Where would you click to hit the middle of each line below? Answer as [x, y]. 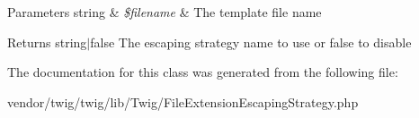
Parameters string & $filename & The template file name [165, 12]
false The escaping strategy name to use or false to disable [251, 42]
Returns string [47, 42]
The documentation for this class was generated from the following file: [203, 72]
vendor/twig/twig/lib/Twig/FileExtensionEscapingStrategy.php [183, 101]
